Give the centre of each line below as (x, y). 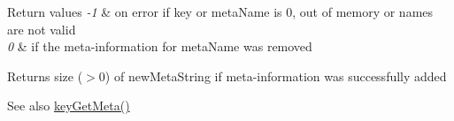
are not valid (42, 29)
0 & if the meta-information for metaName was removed (160, 46)
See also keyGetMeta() (69, 106)
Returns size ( (45, 76)
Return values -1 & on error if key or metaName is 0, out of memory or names (220, 11)
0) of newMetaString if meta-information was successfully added (273, 76)
